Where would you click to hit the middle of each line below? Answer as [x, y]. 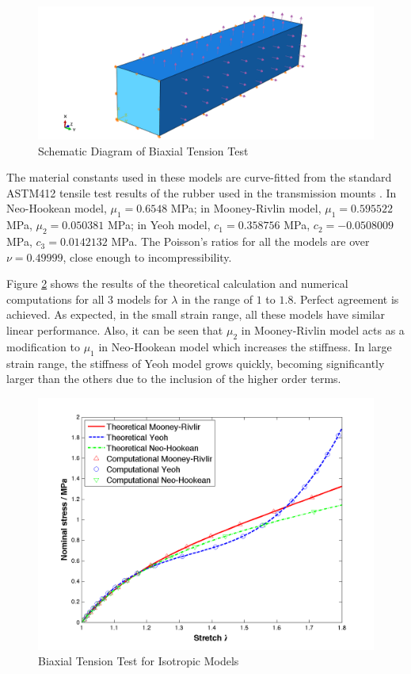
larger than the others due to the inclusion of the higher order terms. [174, 379]
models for [142, 299]
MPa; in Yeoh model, [159, 225]
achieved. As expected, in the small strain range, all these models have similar [196, 314]
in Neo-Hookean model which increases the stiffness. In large [245, 346]
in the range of [217, 299]
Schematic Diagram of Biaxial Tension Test [143, 150]
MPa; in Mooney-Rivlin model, [246, 208]
